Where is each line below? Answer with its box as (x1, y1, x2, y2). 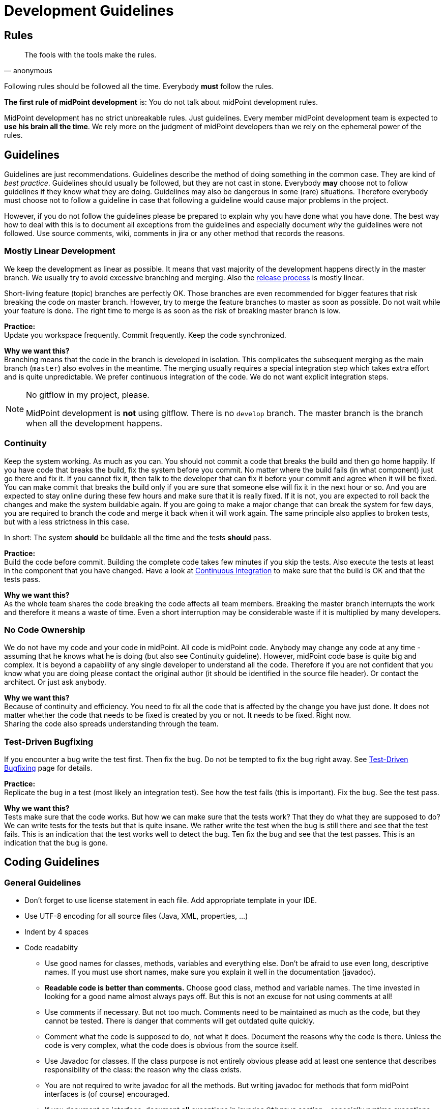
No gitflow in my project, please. (26, 389, 150, 400)
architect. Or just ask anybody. (4, 678, 106, 687)
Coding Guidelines (4, 856, 100, 869)
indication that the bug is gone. (4, 838, 108, 848)
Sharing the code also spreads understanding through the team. (4, 719, 219, 728)
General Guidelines (4, 877, 81, 888)
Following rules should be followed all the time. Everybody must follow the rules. (4, 82, 274, 91)
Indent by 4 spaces (24, 927, 89, 937)
